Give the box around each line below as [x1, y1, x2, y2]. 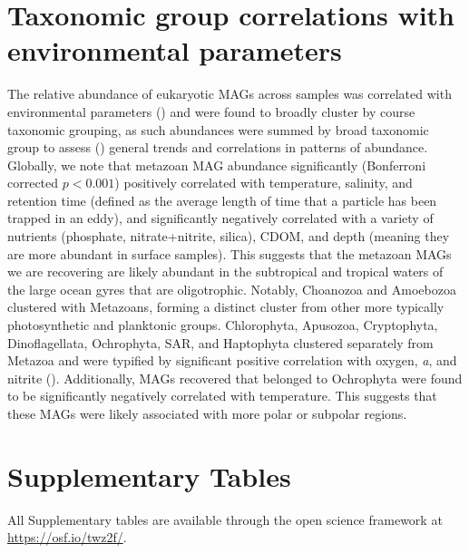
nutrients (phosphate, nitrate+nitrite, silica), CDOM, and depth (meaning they [7, 227, 450, 246]
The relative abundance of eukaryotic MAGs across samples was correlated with [7, 84, 452, 103]
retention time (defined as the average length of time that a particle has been [7, 190, 437, 209]
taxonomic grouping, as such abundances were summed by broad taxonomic [7, 120, 429, 139]
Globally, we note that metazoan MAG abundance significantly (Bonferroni [7, 155, 426, 174]
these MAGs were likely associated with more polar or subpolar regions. [7, 404, 407, 422]
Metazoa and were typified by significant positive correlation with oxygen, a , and [7, 351, 457, 370]
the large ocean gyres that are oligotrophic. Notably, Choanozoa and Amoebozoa [7, 279, 456, 298]
